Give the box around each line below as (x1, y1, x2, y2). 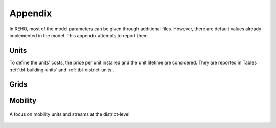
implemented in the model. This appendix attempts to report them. (9, 32, 149, 38)
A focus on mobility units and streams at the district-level (9, 111, 130, 117)
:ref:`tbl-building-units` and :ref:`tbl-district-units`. (9, 67, 114, 73)
